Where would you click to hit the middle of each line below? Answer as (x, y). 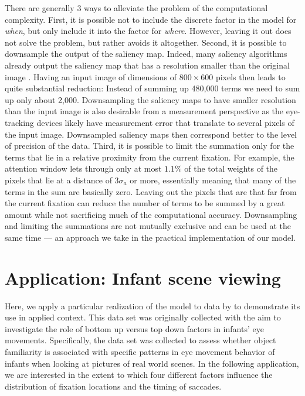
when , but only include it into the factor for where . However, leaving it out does (148, 31)
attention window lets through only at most (83, 168)
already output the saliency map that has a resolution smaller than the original (147, 65)
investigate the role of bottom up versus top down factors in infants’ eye (134, 328)
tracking (19, 122)
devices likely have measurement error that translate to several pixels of (165, 122)
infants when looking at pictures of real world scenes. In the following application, (152, 363)
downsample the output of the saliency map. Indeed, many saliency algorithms (146, 54)
